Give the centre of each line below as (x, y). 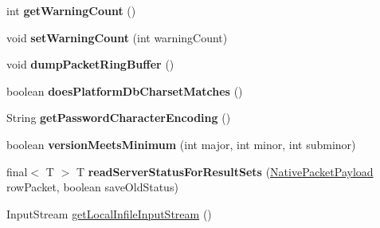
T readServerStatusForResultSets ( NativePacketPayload (225, 171)
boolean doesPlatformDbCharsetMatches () (125, 90)
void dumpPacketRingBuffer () (90, 64)
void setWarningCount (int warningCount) (117, 37)
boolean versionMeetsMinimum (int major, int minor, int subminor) (181, 144)
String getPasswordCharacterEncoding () (119, 118)
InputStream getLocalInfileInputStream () (109, 213)
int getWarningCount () (71, 10)
